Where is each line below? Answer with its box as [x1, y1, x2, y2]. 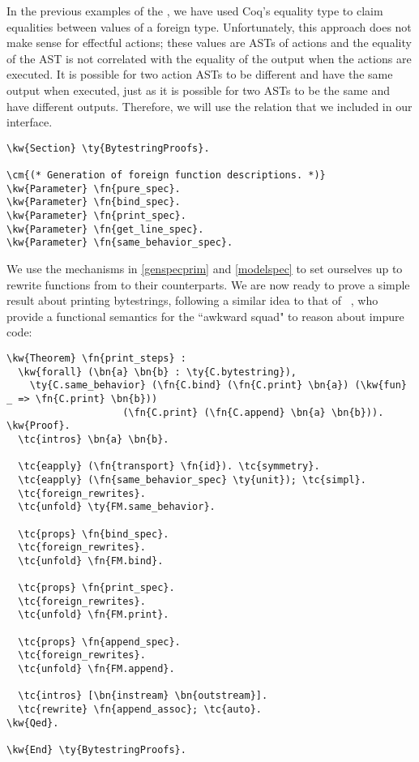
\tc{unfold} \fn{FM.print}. [18, 609, 169, 621]
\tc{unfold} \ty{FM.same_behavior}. [18, 501, 216, 513]
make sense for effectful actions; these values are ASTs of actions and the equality [6, 34, 412, 51]
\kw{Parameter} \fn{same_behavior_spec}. [6, 237, 233, 249]
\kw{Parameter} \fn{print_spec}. [6, 210, 186, 222]
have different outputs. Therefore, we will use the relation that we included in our [6, 97, 413, 114]
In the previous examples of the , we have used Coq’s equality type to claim [6, 2, 383, 19]
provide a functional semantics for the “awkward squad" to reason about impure [6, 307, 404, 324]
